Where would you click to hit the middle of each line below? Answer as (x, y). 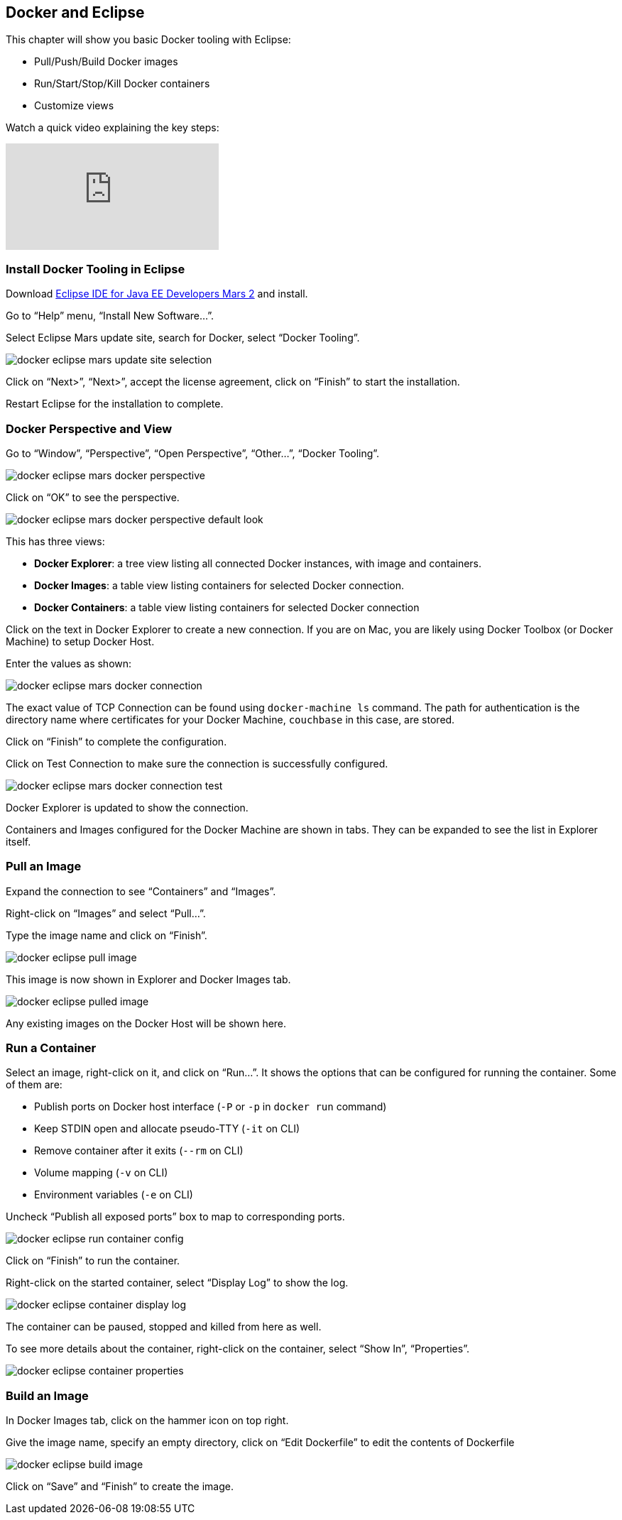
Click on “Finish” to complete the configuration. (116, 741)
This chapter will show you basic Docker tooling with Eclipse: (148, 40)
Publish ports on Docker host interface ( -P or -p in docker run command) (211, 1107)
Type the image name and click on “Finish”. (107, 935)
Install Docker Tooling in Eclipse (96, 269)
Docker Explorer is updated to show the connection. (127, 807)
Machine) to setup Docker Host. (80, 641)
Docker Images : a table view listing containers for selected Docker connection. (219, 585)
